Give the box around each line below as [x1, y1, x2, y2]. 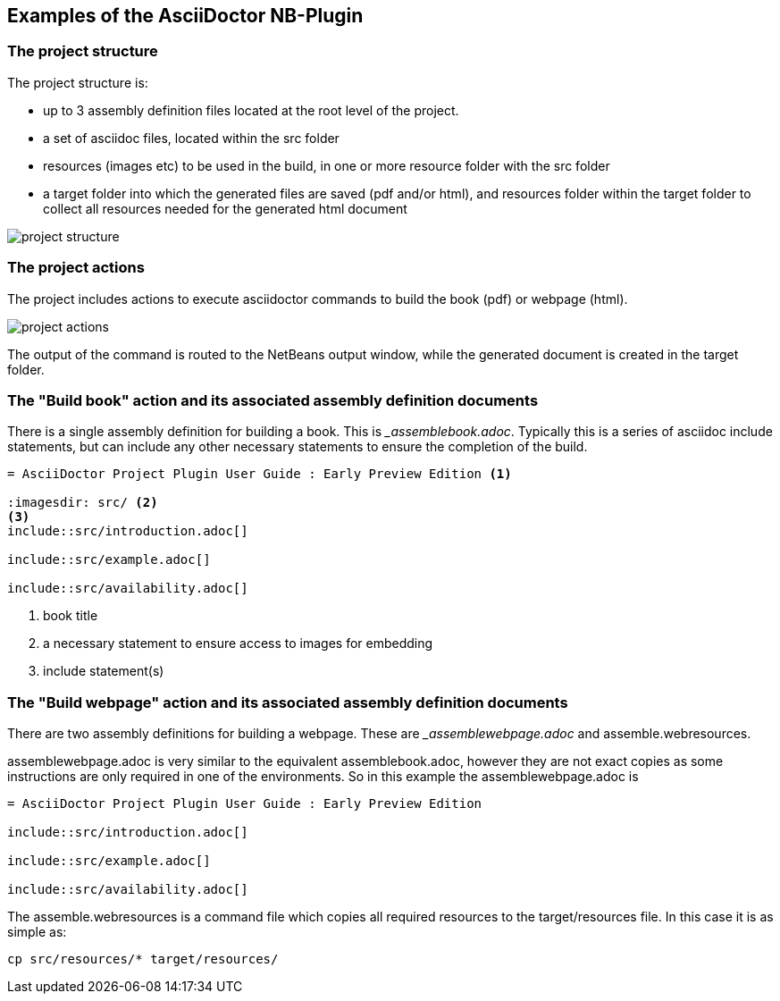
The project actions [7, 258, 145, 277]
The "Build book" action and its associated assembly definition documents [7, 391, 539, 409]
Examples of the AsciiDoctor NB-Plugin [7, 4, 364, 27]
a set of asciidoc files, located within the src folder [43, 130, 340, 146]
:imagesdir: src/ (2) [7, 495, 158, 510]
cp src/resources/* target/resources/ [7, 952, 279, 967]
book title [43, 608, 98, 624]
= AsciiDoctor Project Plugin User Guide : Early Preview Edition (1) [7, 467, 512, 482]
